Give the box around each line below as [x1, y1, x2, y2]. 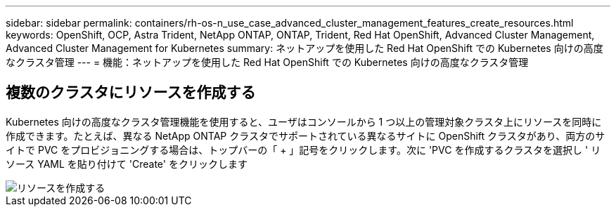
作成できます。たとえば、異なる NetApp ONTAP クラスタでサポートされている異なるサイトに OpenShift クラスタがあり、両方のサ [6, 129, 605, 142]
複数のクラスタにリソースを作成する [6, 84, 256, 102]
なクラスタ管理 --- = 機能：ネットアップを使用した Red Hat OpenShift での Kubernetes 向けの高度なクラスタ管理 [6, 56, 529, 68]
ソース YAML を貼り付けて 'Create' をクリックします [6, 157, 248, 170]
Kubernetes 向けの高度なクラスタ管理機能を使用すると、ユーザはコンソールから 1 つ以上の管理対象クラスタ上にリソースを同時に [6, 115, 602, 128]
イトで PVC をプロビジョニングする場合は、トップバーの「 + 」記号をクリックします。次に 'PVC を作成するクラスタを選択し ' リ [6, 143, 601, 156]
